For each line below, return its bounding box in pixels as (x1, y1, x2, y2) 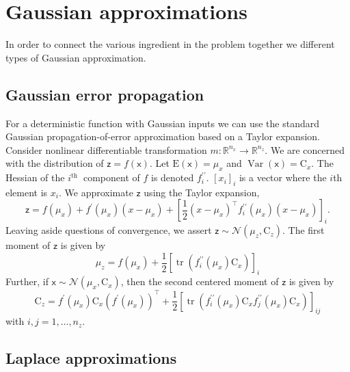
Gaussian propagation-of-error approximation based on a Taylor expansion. (5, 129, 320, 144)
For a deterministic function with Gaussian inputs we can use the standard (5, 116, 320, 130)
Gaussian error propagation (5, 83, 204, 105)
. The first (282, 223, 325, 237)
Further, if (5, 274, 49, 289)
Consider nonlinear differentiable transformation (5, 142, 207, 157)
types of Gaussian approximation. (5, 50, 146, 64)
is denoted (150, 170, 194, 185)
